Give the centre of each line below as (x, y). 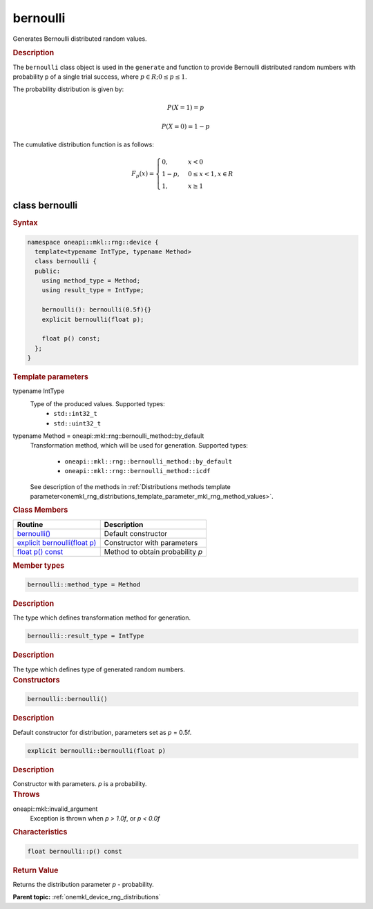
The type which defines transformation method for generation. (102, 618)
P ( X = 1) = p (185, 107)
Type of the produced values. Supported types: (97, 403)
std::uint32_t (77, 423)
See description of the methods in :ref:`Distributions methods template (130, 486)
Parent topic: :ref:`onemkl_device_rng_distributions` (87, 897)
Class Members (40, 510)
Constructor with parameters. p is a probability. (80, 783)
